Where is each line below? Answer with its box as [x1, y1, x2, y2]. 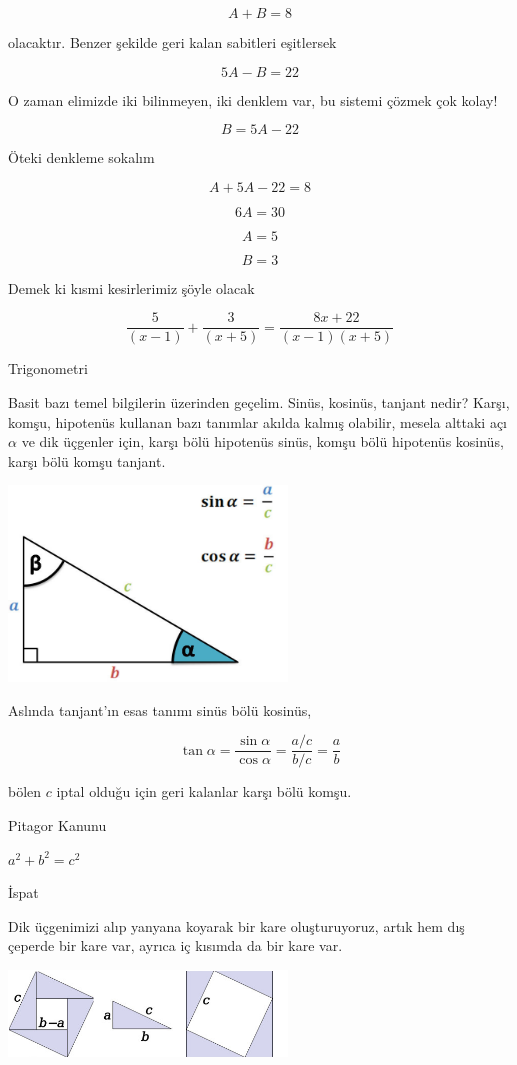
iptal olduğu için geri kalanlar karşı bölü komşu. [56, 781, 352, 802]
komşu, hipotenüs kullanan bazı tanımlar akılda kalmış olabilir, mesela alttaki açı [8, 411, 507, 432]
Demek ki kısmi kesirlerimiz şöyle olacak [8, 277, 255, 298]
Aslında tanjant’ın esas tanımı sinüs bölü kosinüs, [8, 699, 312, 720]
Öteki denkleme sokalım [8, 147, 155, 168]
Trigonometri [8, 358, 88, 379]
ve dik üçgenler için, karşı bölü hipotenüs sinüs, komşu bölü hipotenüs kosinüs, [21, 431, 504, 452]
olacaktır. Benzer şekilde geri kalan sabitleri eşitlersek [8, 32, 337, 52]
